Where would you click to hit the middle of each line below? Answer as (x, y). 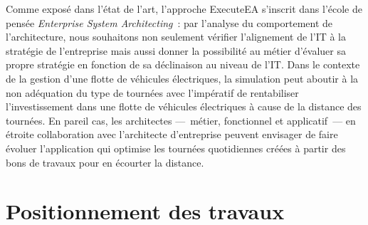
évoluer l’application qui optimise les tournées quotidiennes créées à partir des (176, 148)
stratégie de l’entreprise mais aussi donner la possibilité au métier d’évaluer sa (176, 50)
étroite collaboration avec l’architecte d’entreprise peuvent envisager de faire (172, 134)
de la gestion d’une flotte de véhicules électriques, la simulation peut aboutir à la (182, 78)
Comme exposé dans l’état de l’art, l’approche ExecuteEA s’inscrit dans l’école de (184, 9)
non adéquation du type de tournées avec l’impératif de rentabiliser (152, 92)
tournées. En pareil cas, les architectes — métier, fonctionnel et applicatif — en (181, 120)
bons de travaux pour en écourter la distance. (105, 162)
